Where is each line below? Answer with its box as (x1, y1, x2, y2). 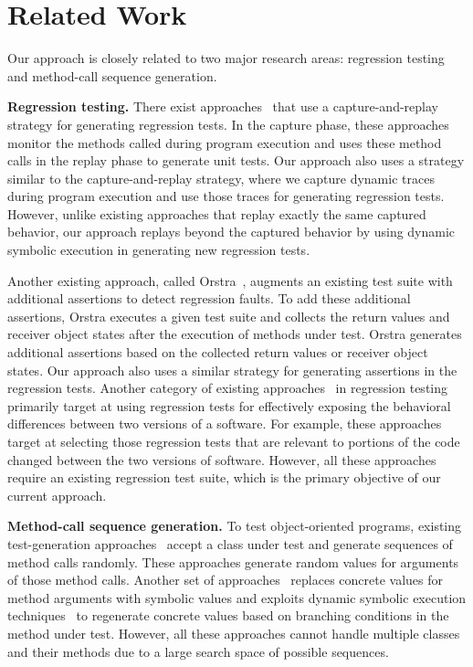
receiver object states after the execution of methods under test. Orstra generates (7, 324, 462, 344)
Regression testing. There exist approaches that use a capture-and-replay (7, 97, 438, 116)
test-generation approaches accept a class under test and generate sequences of (7, 534, 453, 553)
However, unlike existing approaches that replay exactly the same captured (7, 204, 426, 223)
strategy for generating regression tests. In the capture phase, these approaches (7, 114, 449, 133)
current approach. (7, 485, 107, 504)
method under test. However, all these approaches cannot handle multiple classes (7, 623, 460, 642)
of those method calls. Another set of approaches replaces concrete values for (7, 570, 444, 589)
